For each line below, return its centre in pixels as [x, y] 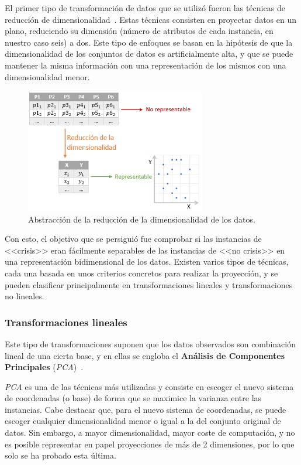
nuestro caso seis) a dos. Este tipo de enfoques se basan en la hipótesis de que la [149, 42]
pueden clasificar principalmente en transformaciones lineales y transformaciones [149, 284]
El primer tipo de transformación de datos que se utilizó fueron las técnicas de [145, 8]
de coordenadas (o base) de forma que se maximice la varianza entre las [133, 398]
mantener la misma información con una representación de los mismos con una [146, 65]
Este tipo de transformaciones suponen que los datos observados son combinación [150, 343]
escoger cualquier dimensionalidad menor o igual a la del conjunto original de [143, 421]
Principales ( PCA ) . [44, 367]
